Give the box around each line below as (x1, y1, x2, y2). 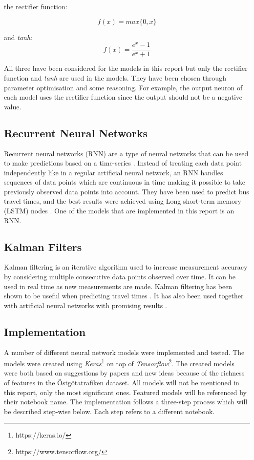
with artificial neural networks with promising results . (4, 300, 167, 310)
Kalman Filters (4, 239, 82, 254)
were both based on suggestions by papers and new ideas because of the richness (4, 368, 245, 378)
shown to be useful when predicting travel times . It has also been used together (4, 291, 244, 301)
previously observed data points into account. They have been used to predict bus (4, 186, 249, 196)
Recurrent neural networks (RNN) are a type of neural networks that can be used (4, 148, 249, 158)
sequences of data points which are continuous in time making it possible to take (4, 177, 245, 187)
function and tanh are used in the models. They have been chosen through (4, 72, 226, 83)
